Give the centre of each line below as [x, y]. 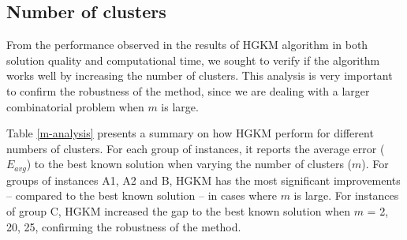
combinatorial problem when [75, 106]
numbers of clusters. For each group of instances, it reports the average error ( [196, 148]
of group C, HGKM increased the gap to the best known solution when [178, 211]
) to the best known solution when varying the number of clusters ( [189, 164]
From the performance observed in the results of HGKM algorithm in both [187, 45]
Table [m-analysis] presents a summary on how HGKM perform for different [190, 133]
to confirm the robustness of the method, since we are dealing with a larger [188, 90]
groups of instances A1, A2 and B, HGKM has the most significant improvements [203, 180]
